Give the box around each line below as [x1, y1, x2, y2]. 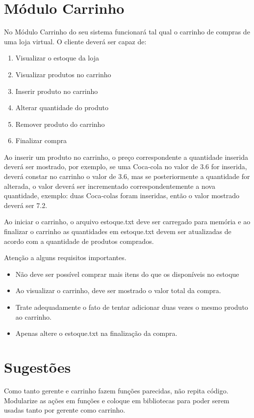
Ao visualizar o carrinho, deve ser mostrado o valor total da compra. [15, 285, 221, 296]
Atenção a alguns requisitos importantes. [4, 252, 127, 263]
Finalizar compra [15, 135, 67, 146]
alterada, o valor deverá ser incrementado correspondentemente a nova [4, 180, 215, 191]
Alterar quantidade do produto [15, 102, 108, 113]
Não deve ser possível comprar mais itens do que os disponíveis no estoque [15, 269, 239, 279]
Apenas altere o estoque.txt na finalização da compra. [15, 328, 178, 338]
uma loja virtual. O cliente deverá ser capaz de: [4, 36, 147, 46]
